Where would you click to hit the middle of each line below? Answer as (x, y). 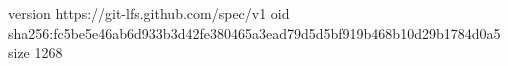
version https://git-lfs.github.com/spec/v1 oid (149, 13)
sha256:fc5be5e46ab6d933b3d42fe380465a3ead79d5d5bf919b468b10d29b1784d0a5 (254, 32)
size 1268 (35, 52)
